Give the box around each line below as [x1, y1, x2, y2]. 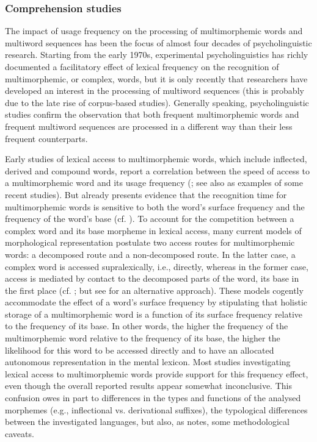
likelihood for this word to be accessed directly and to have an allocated [5, 343, 274, 356]
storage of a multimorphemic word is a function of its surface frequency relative [5, 307, 303, 320]
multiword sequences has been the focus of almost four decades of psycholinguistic [5, 36, 312, 49]
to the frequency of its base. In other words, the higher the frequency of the [5, 319, 288, 332]
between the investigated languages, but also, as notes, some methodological [5, 415, 290, 428]
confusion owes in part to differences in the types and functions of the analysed [5, 391, 301, 404]
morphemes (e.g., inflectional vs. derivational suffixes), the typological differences [5, 403, 308, 416]
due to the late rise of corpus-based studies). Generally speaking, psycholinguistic [5, 96, 309, 109]
